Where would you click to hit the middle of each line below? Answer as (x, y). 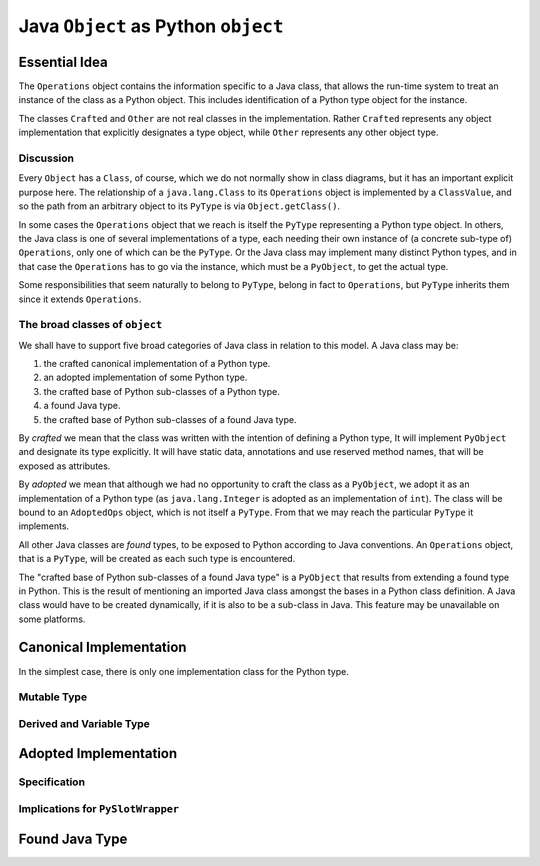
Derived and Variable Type (84, 723)
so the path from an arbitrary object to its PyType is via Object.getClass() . (179, 206)
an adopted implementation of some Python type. (145, 377)
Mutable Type (53, 697)
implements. (44, 526)
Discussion (46, 158)
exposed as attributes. (64, 466)
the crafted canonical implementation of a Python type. (157, 364)
